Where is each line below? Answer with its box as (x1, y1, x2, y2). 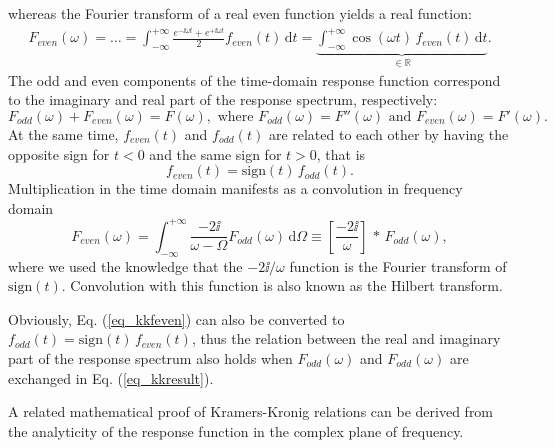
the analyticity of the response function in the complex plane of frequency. (8, 420, 464, 441)
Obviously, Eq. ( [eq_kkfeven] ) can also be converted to (8, 308, 345, 329)
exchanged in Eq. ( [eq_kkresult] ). (8, 367, 214, 388)
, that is (316, 143, 366, 164)
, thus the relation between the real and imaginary (191, 328, 501, 349)
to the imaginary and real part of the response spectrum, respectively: (8, 89, 438, 110)
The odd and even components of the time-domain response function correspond (8, 69, 501, 90)
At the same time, (8, 123, 119, 144)
